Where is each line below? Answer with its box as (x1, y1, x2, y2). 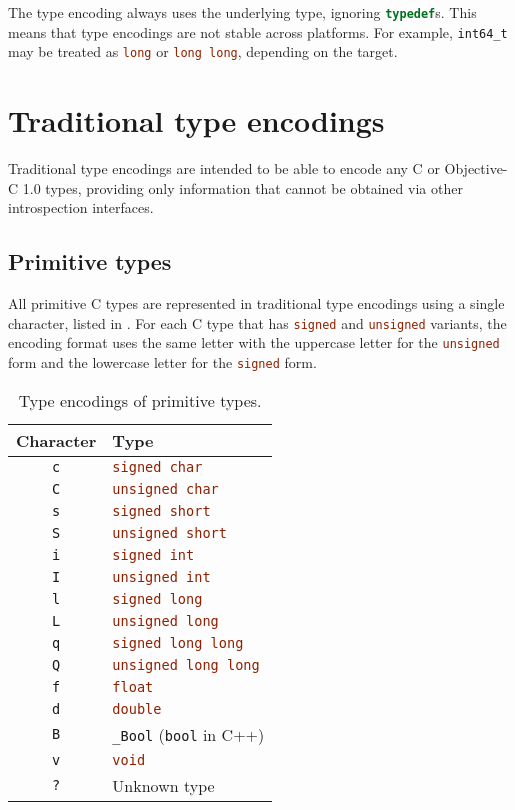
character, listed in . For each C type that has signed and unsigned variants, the (8, 312, 507, 333)
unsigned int (112, 568, 211, 585)
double (112, 700, 162, 717)
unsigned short (112, 524, 227, 541)
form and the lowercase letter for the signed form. (8, 351, 317, 372)
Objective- (444, 158, 508, 179)
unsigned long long (112, 656, 260, 673)
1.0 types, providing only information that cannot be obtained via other (22, 177, 463, 198)
